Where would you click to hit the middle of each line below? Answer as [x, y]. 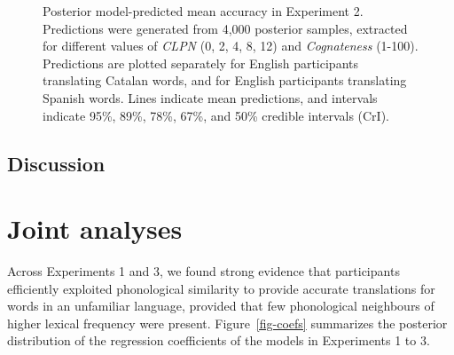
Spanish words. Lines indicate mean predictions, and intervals [210, 97]
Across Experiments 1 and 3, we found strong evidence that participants [204, 271]
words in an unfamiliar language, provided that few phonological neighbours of [221, 306]
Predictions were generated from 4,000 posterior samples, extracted [225, 28]
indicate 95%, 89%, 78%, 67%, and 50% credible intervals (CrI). [216, 115]
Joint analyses [95, 229]
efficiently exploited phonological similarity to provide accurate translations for [221, 288]
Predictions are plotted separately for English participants [200, 63]
